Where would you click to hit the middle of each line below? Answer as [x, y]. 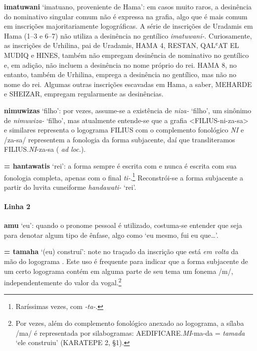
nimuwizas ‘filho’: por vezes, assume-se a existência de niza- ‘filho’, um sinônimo [128, 110]
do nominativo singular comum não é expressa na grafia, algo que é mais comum [126, 16]
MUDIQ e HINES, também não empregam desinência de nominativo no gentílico [127, 55]
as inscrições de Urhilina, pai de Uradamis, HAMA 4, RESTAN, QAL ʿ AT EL [122, 45]
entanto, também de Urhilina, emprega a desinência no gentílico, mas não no [120, 74]
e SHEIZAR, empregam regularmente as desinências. [84, 94]
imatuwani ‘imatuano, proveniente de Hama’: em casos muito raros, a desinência [128, 6]
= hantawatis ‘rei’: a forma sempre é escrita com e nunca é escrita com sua [120, 165]
